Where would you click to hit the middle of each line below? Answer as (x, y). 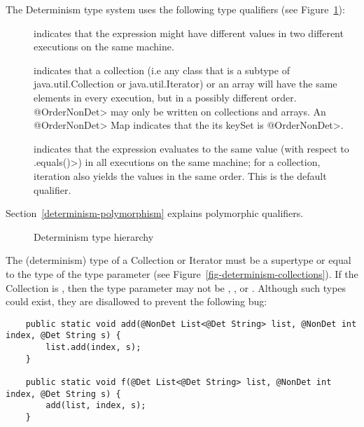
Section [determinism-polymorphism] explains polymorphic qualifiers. (155, 213)
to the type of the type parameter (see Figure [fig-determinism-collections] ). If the (182, 273)
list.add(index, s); (93, 347)
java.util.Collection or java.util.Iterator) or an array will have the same (185, 84)
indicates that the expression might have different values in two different (189, 33)
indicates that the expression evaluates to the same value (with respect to (191, 148)
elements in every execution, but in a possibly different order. (165, 97)
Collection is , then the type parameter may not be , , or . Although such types (176, 287)
